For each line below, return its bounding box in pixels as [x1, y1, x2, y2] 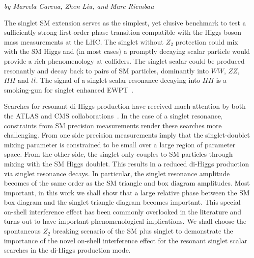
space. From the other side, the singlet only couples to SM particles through [4, 149, 233, 159]
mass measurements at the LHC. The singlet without [4, 36, 164, 47]
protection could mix [175, 36, 238, 47]
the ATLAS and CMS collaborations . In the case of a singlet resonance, [4, 110, 223, 120]
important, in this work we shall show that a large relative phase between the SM [4, 187, 250, 197]
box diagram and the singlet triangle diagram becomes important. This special [4, 197, 241, 207]
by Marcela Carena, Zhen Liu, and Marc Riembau [4, 1, 154, 11]
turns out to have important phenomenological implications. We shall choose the [4, 216, 247, 226]
